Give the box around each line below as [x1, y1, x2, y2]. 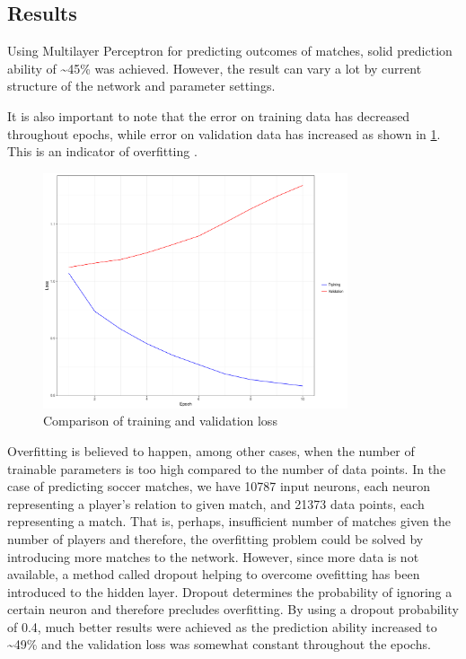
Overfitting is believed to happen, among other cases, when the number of [7, 441, 415, 460]
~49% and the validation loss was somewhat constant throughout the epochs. [7, 635, 431, 654]
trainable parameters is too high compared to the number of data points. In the [7, 459, 446, 478]
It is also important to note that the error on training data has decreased [7, 106, 410, 125]
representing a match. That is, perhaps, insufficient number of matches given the [7, 512, 452, 531]
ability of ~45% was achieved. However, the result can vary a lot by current [7, 58, 422, 77]
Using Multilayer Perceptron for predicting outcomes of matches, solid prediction [7, 41, 453, 60]
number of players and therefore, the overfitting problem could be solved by [7, 529, 424, 548]
